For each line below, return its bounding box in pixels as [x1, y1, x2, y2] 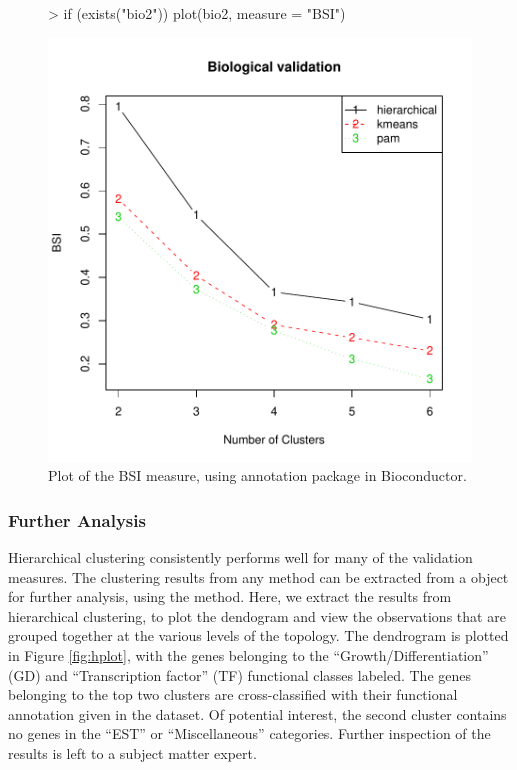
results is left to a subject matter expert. [8, 742, 257, 763]
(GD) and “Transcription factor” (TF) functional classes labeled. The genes [8, 664, 471, 685]
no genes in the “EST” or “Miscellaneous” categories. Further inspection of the [8, 723, 491, 744]
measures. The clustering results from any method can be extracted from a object [8, 566, 509, 587]
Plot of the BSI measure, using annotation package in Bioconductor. [48, 465, 467, 486]
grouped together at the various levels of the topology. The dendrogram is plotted [8, 625, 509, 646]
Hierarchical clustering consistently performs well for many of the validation [8, 547, 473, 567]
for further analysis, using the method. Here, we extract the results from [8, 586, 452, 607]
